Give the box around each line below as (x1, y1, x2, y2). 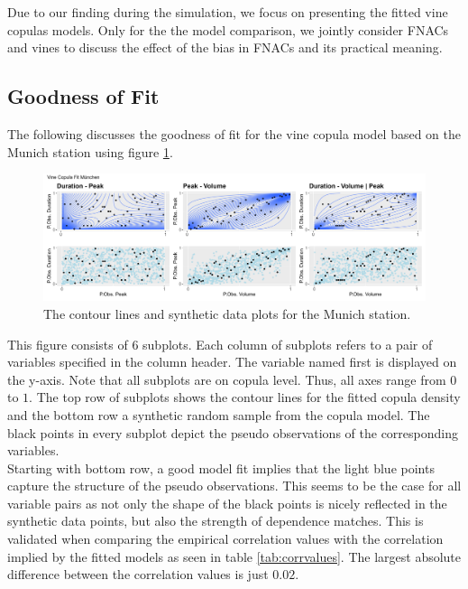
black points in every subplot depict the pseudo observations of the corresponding (7, 423, 458, 442)
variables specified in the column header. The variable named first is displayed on (7, 352, 457, 371)
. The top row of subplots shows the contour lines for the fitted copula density (29, 388, 461, 407)
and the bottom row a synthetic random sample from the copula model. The (7, 405, 430, 424)
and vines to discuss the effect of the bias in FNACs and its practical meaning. (7, 38, 443, 57)
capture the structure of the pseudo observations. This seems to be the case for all (7, 476, 462, 495)
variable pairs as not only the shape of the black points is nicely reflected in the (7, 493, 447, 512)
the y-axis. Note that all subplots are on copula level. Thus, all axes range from (7, 369, 446, 388)
